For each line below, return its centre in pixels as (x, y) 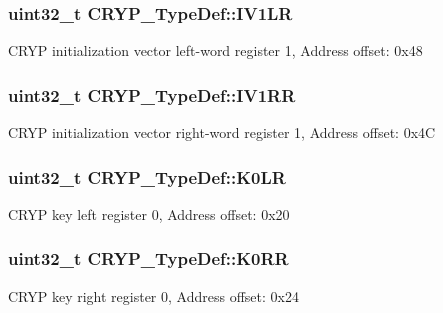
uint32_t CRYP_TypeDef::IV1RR (152, 94)
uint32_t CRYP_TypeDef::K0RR (148, 258)
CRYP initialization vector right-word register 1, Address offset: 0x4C (222, 132)
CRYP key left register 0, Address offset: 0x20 (149, 213)
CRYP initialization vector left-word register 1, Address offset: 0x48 (215, 50)
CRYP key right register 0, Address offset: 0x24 (153, 295)
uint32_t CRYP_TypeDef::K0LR (147, 176)
